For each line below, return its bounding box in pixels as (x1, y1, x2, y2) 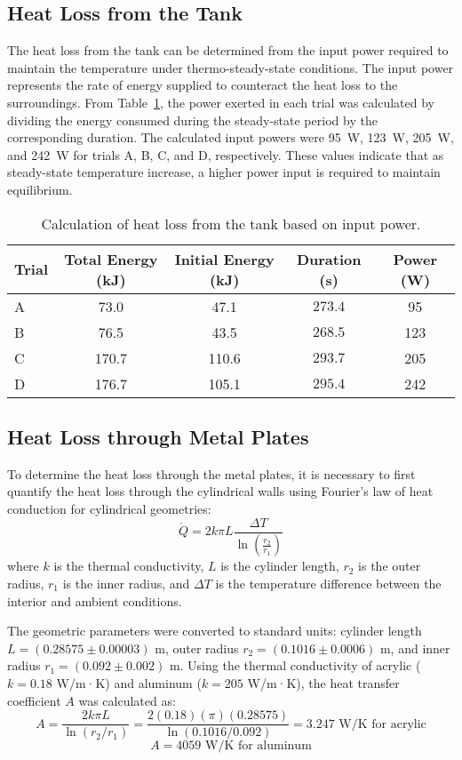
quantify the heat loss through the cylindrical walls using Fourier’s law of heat (7, 482, 434, 500)
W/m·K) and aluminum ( (56, 674, 202, 692)
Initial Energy (174, 248, 275, 269)
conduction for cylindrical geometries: (7, 499, 211, 517)
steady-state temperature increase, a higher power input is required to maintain (7, 163, 441, 181)
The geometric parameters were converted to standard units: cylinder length (7, 621, 422, 640)
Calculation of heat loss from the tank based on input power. (41, 212, 421, 234)
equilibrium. (7, 180, 73, 198)
